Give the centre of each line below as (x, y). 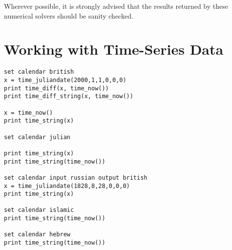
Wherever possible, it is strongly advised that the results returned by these (116, 6)
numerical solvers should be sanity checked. (69, 15)
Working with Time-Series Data (114, 49)
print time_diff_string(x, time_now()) (69, 96)
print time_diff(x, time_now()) (56, 88)
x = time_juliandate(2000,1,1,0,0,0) (65, 80)
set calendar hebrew (37, 235)
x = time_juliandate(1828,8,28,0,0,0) (67, 186)
